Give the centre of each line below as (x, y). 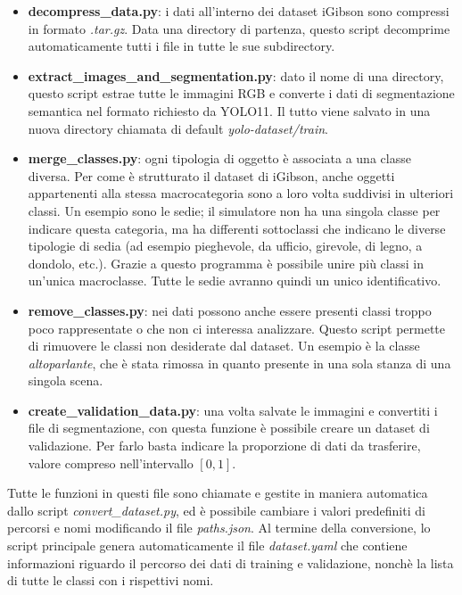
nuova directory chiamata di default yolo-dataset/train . (178, 128)
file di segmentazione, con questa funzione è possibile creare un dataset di (229, 428)
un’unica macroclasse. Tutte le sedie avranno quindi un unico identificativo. (235, 281)
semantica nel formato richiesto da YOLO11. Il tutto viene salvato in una (229, 110)
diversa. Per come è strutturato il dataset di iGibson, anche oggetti (211, 175)
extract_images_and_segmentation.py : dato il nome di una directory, (236, 75)
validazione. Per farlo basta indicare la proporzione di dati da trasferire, (224, 446)
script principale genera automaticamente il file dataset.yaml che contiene (207, 545)
